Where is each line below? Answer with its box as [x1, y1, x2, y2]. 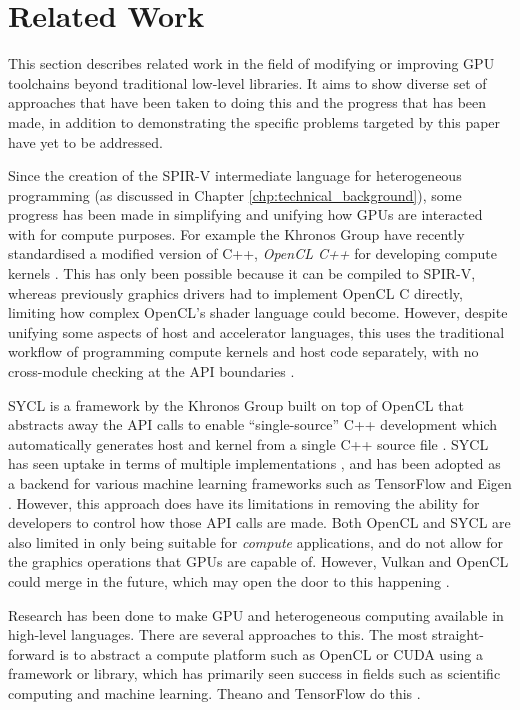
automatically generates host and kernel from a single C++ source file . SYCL [8, 433, 489, 454]
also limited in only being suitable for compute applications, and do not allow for [8, 531, 503, 552]
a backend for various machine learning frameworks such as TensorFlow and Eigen [8, 473, 512, 493]
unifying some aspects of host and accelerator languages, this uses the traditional [8, 321, 505, 342]
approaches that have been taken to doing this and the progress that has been [8, 92, 487, 113]
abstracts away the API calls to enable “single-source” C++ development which [8, 414, 498, 435]
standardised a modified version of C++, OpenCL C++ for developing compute [8, 243, 497, 264]
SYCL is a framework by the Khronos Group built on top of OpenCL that [8, 394, 464, 415]
